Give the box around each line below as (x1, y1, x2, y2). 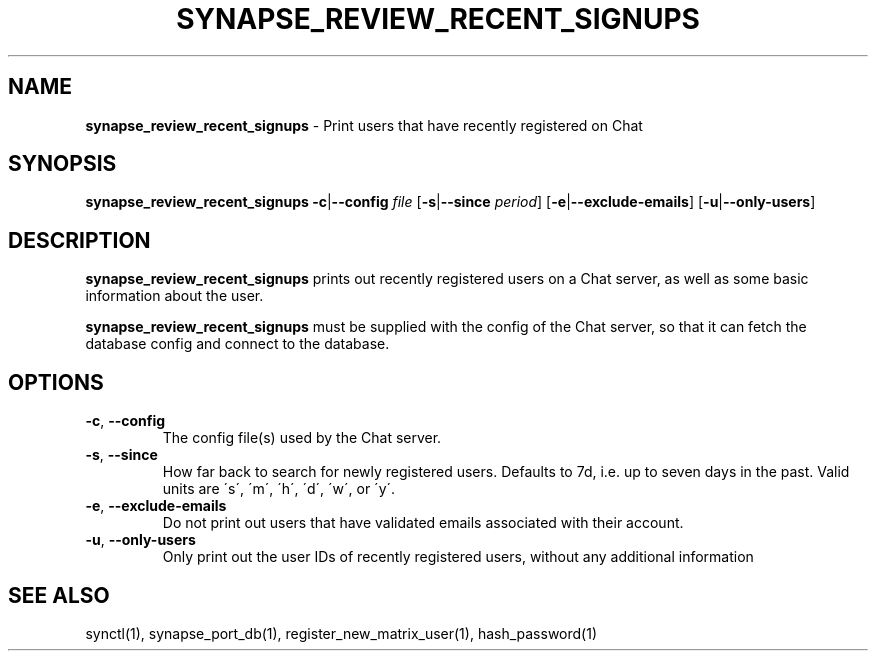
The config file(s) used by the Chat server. (162, 429, 442, 447)
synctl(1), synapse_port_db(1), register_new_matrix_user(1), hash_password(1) (85, 624, 598, 642)
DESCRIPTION (8, 227, 151, 253)
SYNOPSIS (8, 151, 117, 177)
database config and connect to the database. (85, 335, 390, 353)
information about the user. (85, 287, 264, 305)
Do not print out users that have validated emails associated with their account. (162, 514, 684, 532)
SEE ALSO (8, 582, 110, 608)
